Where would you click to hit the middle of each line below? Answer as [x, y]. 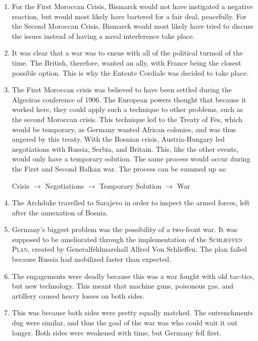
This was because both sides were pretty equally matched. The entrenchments [133, 312]
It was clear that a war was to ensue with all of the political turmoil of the [127, 53]
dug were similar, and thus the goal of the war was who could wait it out [125, 323]
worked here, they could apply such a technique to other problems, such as [127, 109]
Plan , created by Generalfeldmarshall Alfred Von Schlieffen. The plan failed [129, 249]
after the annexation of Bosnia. [60, 212]
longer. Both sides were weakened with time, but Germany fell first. [117, 332]
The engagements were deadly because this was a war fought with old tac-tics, [133, 276]
